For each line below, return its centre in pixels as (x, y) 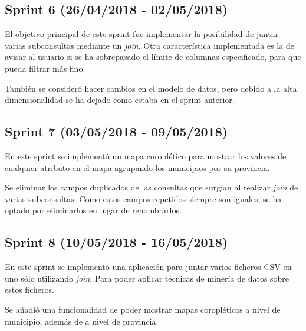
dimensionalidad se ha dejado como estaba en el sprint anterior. (120, 100)
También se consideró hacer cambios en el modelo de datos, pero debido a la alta (151, 88)
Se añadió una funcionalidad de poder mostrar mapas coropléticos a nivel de (143, 309)
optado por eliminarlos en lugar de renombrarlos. (93, 210)
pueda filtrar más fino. (45, 68)
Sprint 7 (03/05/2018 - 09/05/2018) (116, 131)
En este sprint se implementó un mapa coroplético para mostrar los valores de (146, 156)
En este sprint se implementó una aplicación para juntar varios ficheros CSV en (148, 267)
